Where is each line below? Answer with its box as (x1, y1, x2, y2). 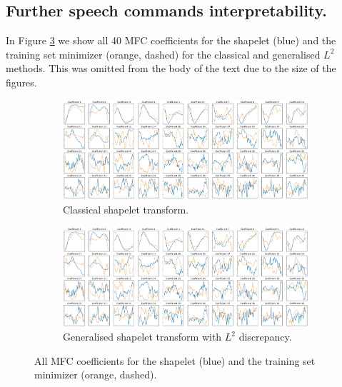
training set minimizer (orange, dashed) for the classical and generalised (6, 46, 321, 61)
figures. (6, 74, 37, 89)
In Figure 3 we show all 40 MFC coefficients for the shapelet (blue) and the (6, 33, 336, 48)
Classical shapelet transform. (63, 202, 189, 217)
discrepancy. (238, 329, 292, 344)
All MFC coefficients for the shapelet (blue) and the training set (34, 353, 316, 368)
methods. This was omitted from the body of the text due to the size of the (6, 61, 336, 76)
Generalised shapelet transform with (63, 329, 222, 344)
